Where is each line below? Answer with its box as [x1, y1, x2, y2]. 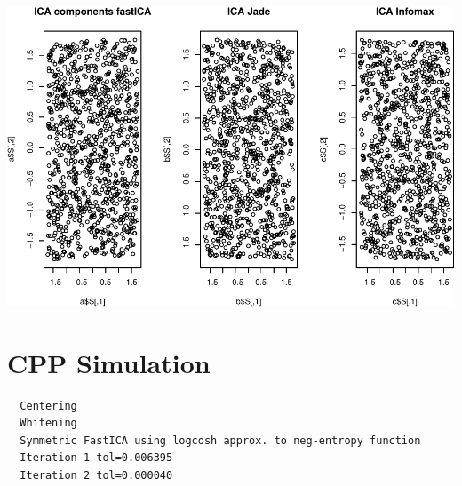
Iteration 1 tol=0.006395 [20, 451, 173, 465]
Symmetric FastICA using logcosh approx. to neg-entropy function [20, 434, 421, 447]
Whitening [20, 417, 77, 430]
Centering [20, 399, 77, 412]
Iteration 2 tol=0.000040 [20, 468, 173, 482]
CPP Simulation [7, 344, 211, 380]
